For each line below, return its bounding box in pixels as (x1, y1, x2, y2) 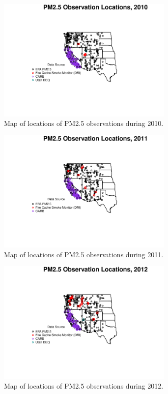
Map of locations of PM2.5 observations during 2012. (4, 380, 164, 391)
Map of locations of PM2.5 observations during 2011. (4, 249, 164, 259)
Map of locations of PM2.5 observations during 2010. (4, 118, 164, 128)
